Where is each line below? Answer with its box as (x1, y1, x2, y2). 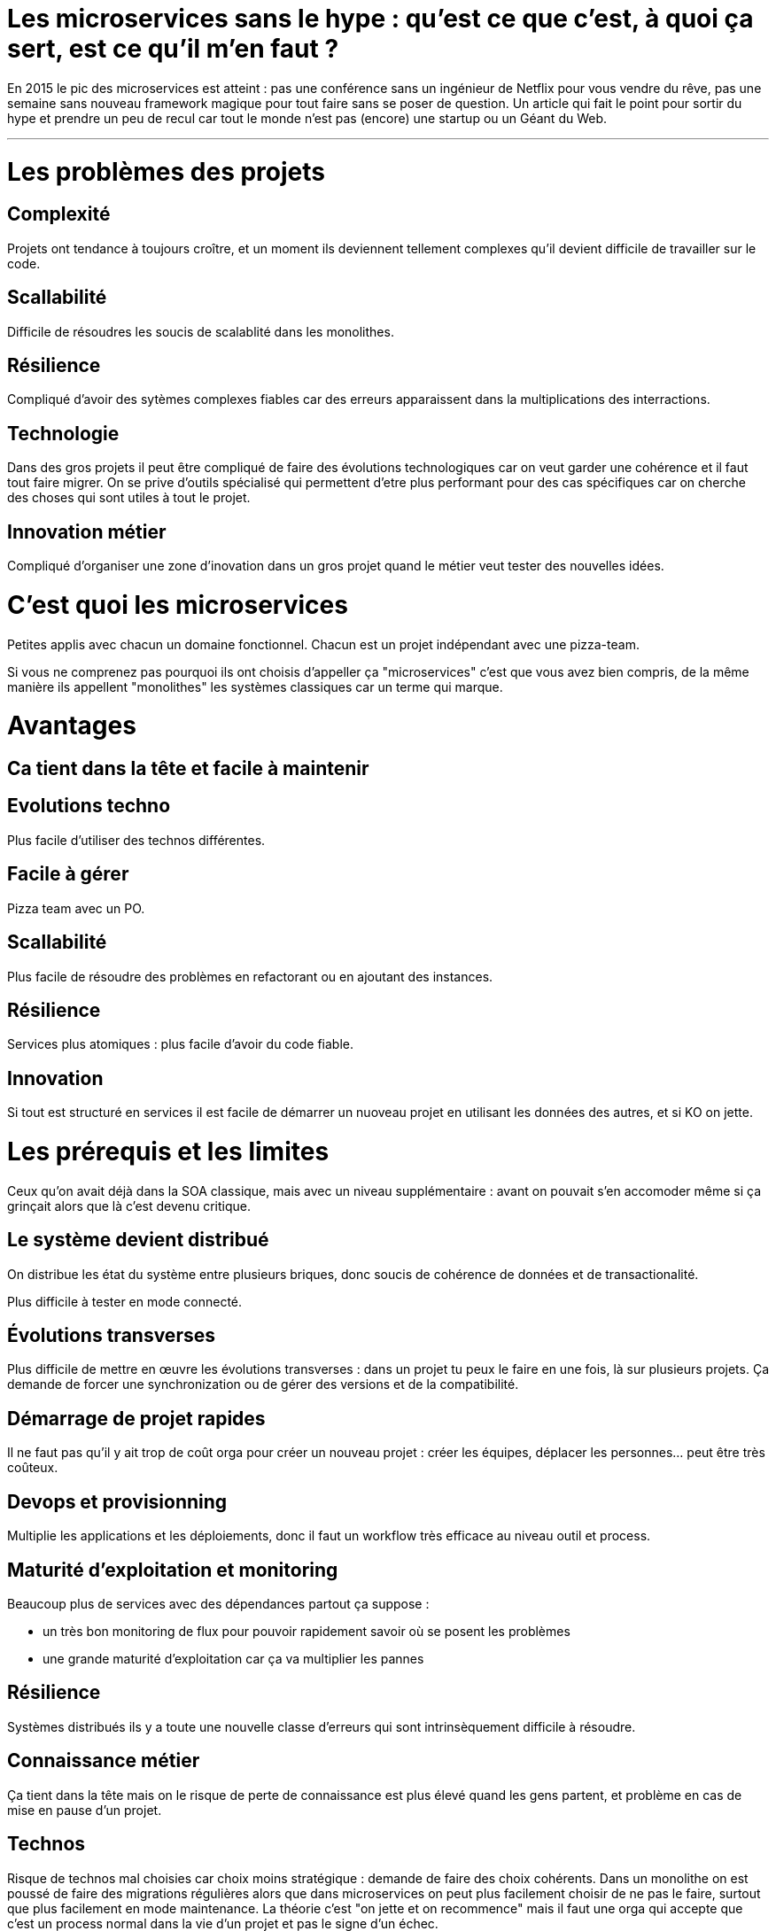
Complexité (7, 203, 111, 226)
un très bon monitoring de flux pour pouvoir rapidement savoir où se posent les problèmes (43, 1623, 570, 1639)
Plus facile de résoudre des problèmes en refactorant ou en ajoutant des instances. (7, 968, 493, 984)
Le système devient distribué (7, 1229, 269, 1252)
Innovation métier (7, 520, 167, 543)
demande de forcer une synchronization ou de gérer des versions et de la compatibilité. (7, 1377, 519, 1392)
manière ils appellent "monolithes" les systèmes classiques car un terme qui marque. (7, 679, 503, 694)
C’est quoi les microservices (7, 589, 348, 620)
